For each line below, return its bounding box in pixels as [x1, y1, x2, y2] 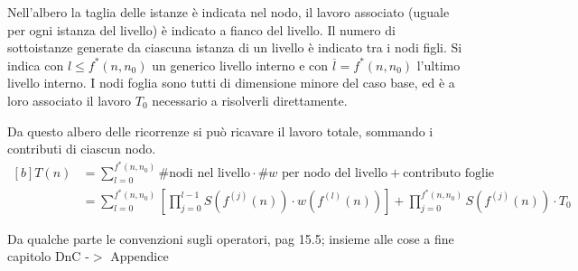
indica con [7, 55, 64, 74]
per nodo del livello [282, 166, 388, 180]
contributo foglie [403, 166, 495, 180]
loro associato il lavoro [7, 90, 132, 109]
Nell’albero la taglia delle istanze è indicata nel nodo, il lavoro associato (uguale [7, 3, 450, 21]
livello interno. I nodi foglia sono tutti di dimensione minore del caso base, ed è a [7, 73, 455, 92]
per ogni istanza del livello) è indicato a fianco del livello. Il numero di [7, 20, 396, 39]
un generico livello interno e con [152, 55, 329, 74]
